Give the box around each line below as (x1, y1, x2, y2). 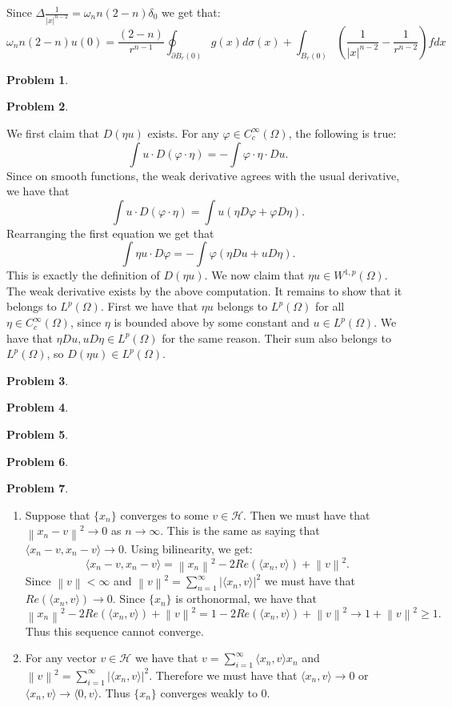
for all (315, 298, 345, 315)
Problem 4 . (6, 399, 69, 416)
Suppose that (25, 506, 90, 523)
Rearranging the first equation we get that (6, 224, 214, 241)
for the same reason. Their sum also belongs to (162, 329, 391, 346)
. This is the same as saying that (160, 522, 320, 539)
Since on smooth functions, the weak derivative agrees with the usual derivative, (6, 167, 400, 183)
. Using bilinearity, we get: (123, 540, 253, 556)
